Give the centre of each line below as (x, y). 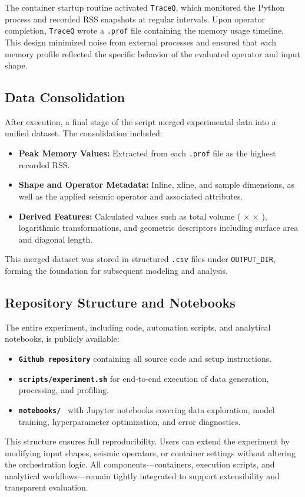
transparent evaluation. (47, 487)
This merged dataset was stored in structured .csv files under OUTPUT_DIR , (140, 259)
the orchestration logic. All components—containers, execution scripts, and (140, 464)
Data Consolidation (65, 97)
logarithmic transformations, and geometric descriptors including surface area (158, 228)
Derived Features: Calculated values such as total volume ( (130, 216)
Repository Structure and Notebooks (120, 302)
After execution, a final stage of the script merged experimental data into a (140, 121)
